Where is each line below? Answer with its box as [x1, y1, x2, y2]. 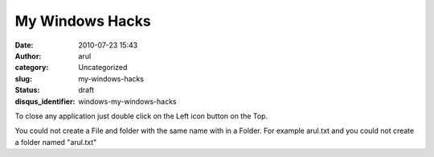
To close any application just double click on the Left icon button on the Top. [14, 111, 268, 121]
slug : [14, 73, 32, 84]
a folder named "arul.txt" [14, 137, 97, 147]
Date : [14, 40, 34, 50]
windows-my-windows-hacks [78, 97, 177, 106]
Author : [14, 51, 42, 60]
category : [14, 63, 49, 72]
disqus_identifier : [14, 97, 76, 106]
